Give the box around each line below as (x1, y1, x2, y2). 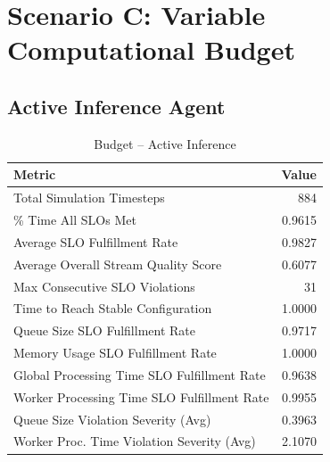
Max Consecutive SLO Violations (13, 276, 195, 295)
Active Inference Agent (7, 92, 226, 120)
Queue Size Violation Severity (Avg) (13, 409, 211, 428)
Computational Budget (7, 31, 295, 68)
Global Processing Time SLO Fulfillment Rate (13, 365, 266, 384)
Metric (13, 165, 56, 184)
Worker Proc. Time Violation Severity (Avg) (13, 432, 256, 450)
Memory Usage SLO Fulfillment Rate (13, 343, 217, 362)
